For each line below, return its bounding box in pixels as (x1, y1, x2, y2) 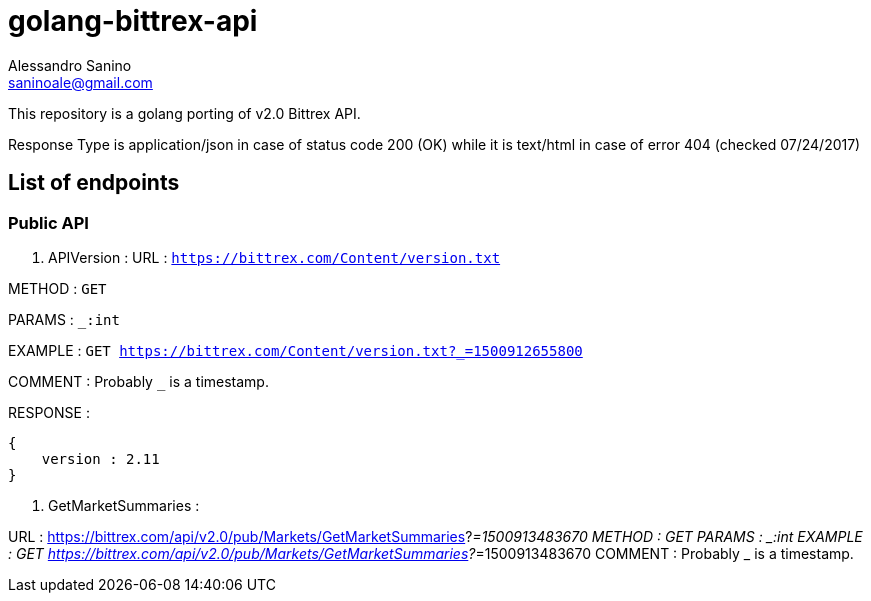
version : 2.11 (41, 450, 160, 467)
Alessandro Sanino (8, 56, 132, 74)
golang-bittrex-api (8, 4, 258, 38)
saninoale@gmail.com (8, 73, 153, 91)
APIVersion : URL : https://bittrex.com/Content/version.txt (48, 248, 501, 266)
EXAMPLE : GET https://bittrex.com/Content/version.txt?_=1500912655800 (8, 341, 583, 359)
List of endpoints (8, 170, 180, 196)
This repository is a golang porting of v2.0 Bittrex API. (8, 104, 361, 122)
